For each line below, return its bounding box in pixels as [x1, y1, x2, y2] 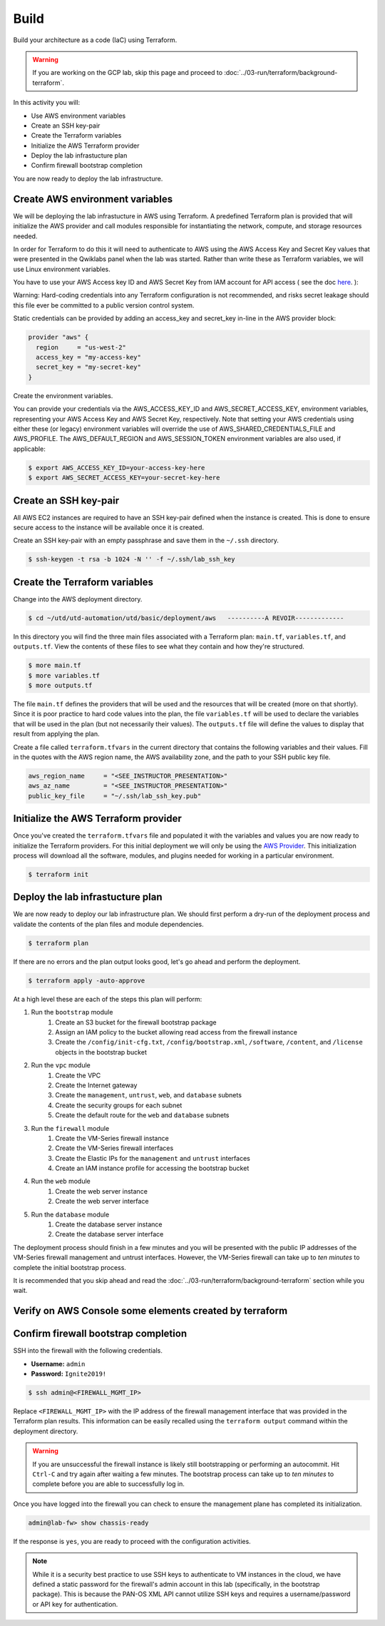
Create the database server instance [55, 1220, 163, 1229]
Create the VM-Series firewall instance [55, 1134, 169, 1142]
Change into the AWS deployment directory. [13, 594, 143, 603]
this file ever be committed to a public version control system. [13, 300, 195, 310]
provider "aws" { [28, 333, 89, 342]
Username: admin [31, 1359, 86, 1368]
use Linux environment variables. [13, 265, 111, 273]
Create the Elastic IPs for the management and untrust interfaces [55, 1154, 251, 1162]
